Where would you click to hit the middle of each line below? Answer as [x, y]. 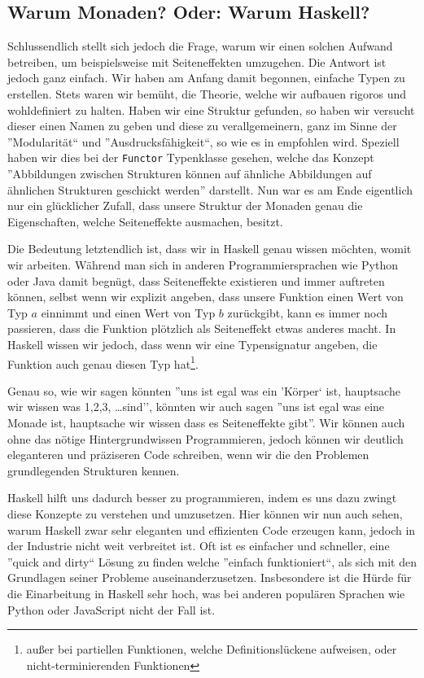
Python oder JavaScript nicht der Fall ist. [111, 609]
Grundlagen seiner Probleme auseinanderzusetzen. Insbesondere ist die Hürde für [210, 577]
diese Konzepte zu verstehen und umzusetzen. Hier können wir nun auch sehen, [205, 513]
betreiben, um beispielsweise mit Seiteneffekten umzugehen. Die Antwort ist [197, 61]
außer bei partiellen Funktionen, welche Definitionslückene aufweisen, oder [212, 649]
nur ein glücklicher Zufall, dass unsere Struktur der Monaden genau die [185, 206]
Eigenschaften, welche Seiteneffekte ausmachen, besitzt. [145, 221]
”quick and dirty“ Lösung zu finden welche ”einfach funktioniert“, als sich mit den [212, 561]
